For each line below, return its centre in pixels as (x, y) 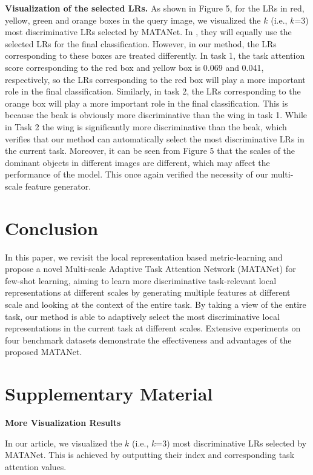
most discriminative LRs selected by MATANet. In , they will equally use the (148, 32)
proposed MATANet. (44, 352)
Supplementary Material (109, 394)
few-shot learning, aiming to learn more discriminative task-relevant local (141, 280)
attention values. (36, 466)
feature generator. (58, 186)
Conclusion (52, 228)
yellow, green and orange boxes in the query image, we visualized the (133, 20)
